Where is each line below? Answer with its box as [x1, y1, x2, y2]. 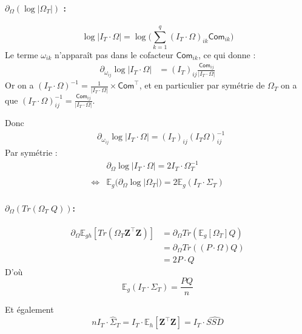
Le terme [5, 48, 38, 61]
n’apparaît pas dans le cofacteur [54, 48, 173, 61]
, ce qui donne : [198, 48, 256, 61]
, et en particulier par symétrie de [139, 79, 265, 92]
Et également [5, 303, 54, 316]
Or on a [5, 79, 34, 92]
